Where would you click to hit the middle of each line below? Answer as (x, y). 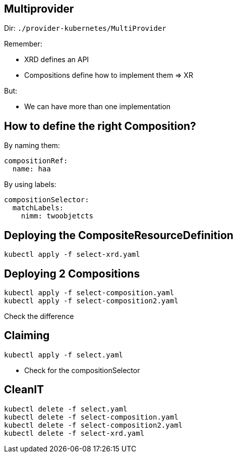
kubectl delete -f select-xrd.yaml (74, 433)
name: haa (32, 169)
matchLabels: (38, 208)
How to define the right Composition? (100, 126)
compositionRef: (36, 161)
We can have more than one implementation (98, 107)
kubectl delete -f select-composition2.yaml (94, 425)
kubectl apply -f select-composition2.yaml (91, 301)
